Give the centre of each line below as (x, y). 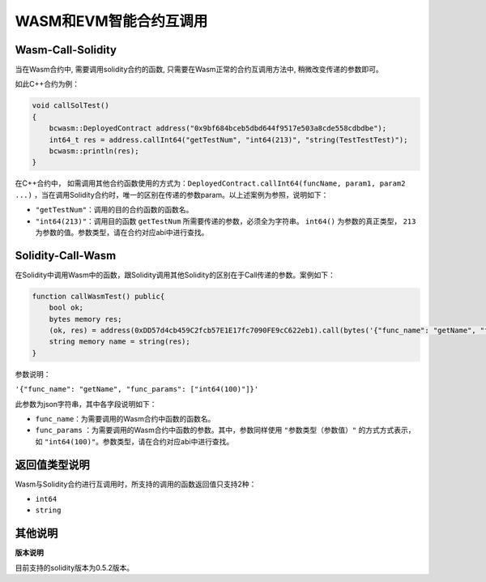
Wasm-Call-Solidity (66, 50)
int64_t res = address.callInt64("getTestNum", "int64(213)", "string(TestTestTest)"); (228, 139)
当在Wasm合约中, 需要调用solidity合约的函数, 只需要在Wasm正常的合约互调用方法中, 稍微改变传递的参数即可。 (199, 70)
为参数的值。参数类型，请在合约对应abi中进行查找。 (122, 232)
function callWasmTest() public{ (98, 296)
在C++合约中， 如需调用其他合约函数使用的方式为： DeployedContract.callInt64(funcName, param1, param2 (210, 183)
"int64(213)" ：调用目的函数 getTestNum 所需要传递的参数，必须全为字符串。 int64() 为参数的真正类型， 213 (226, 221)
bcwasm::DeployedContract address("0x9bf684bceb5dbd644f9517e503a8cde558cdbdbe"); (218, 128)
